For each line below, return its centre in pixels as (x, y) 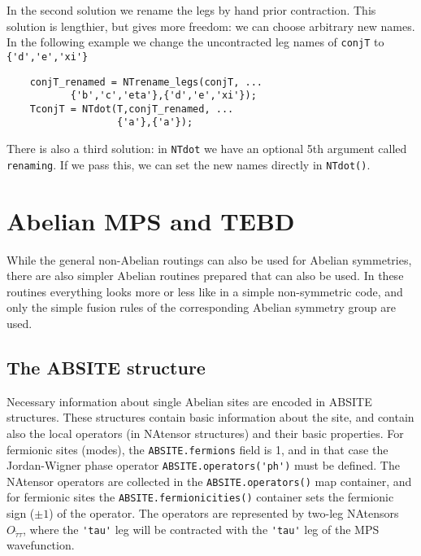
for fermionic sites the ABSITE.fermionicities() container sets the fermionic (200, 497)
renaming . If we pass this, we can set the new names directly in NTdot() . (189, 164)
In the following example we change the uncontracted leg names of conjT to (195, 42)
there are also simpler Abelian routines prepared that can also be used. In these (205, 276)
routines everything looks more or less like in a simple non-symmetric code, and (205, 291)
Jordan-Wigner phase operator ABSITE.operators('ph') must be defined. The (203, 465)
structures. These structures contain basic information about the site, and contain (210, 417)
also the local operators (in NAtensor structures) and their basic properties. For (205, 433)
